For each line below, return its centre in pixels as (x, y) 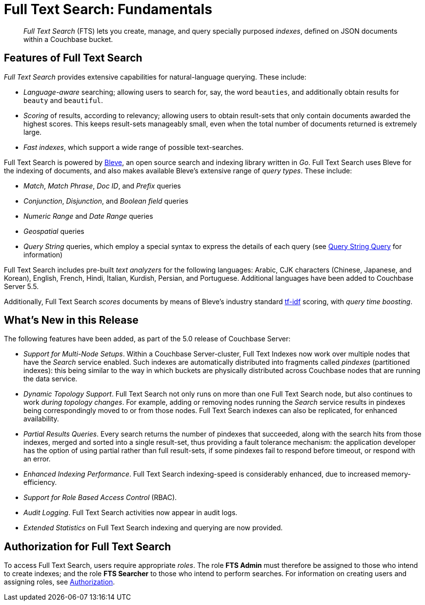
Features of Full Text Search (73, 58)
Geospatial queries (54, 231)
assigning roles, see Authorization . (60, 582)
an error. (37, 459)
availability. (41, 419)
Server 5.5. (21, 286)
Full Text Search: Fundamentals (108, 9)
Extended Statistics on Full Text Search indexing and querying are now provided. (153, 528)
